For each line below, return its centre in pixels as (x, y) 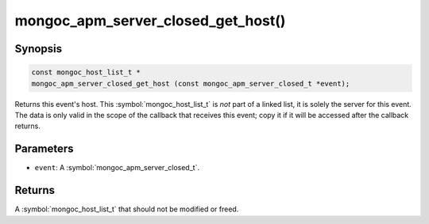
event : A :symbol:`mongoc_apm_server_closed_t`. (117, 168)
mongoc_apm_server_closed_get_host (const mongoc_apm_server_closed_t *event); (191, 84)
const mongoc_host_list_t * (86, 72)
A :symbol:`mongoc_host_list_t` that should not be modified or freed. (127, 209)
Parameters (44, 149)
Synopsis (39, 49)
